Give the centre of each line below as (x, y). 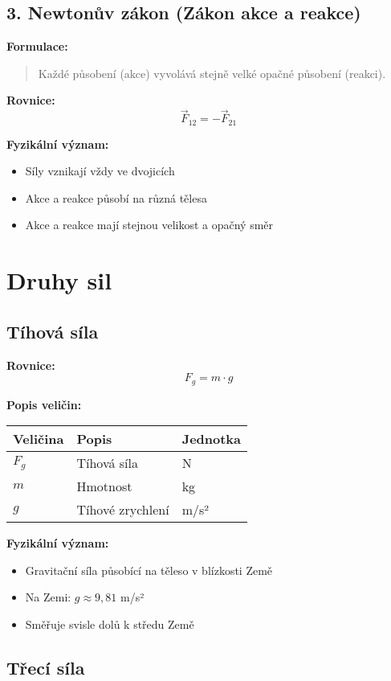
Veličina (39, 439)
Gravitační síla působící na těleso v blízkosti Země (149, 570)
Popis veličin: (44, 404)
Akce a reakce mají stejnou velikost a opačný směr (149, 225)
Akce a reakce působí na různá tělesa (116, 197)
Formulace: (37, 46)
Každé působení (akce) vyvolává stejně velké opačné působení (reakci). (212, 73)
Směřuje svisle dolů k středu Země (110, 624)
